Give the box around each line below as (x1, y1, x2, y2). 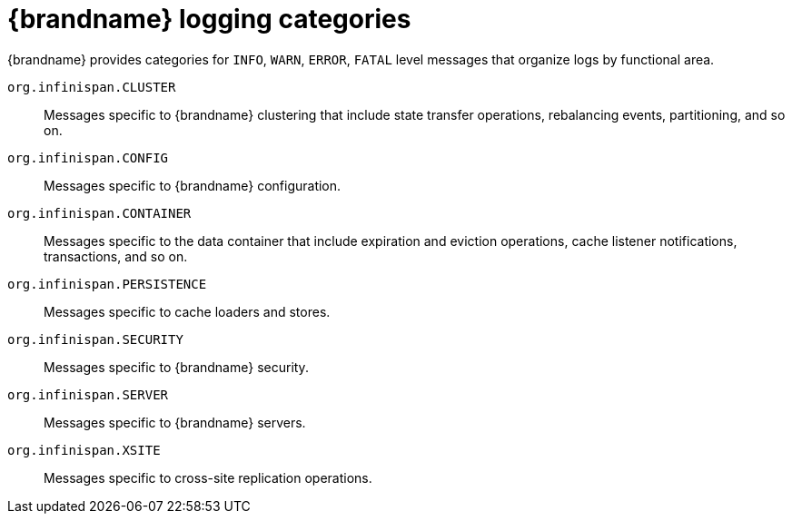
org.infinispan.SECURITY (7, 331, 183, 347)
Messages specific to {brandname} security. (44, 359, 309, 375)
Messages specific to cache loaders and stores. (44, 303, 331, 319)
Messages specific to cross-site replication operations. (44, 469, 372, 486)
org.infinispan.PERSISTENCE (7, 276, 207, 291)
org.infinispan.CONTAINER (7, 205, 192, 221)
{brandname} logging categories (7, 4, 411, 34)
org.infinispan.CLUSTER (7, 79, 176, 94)
